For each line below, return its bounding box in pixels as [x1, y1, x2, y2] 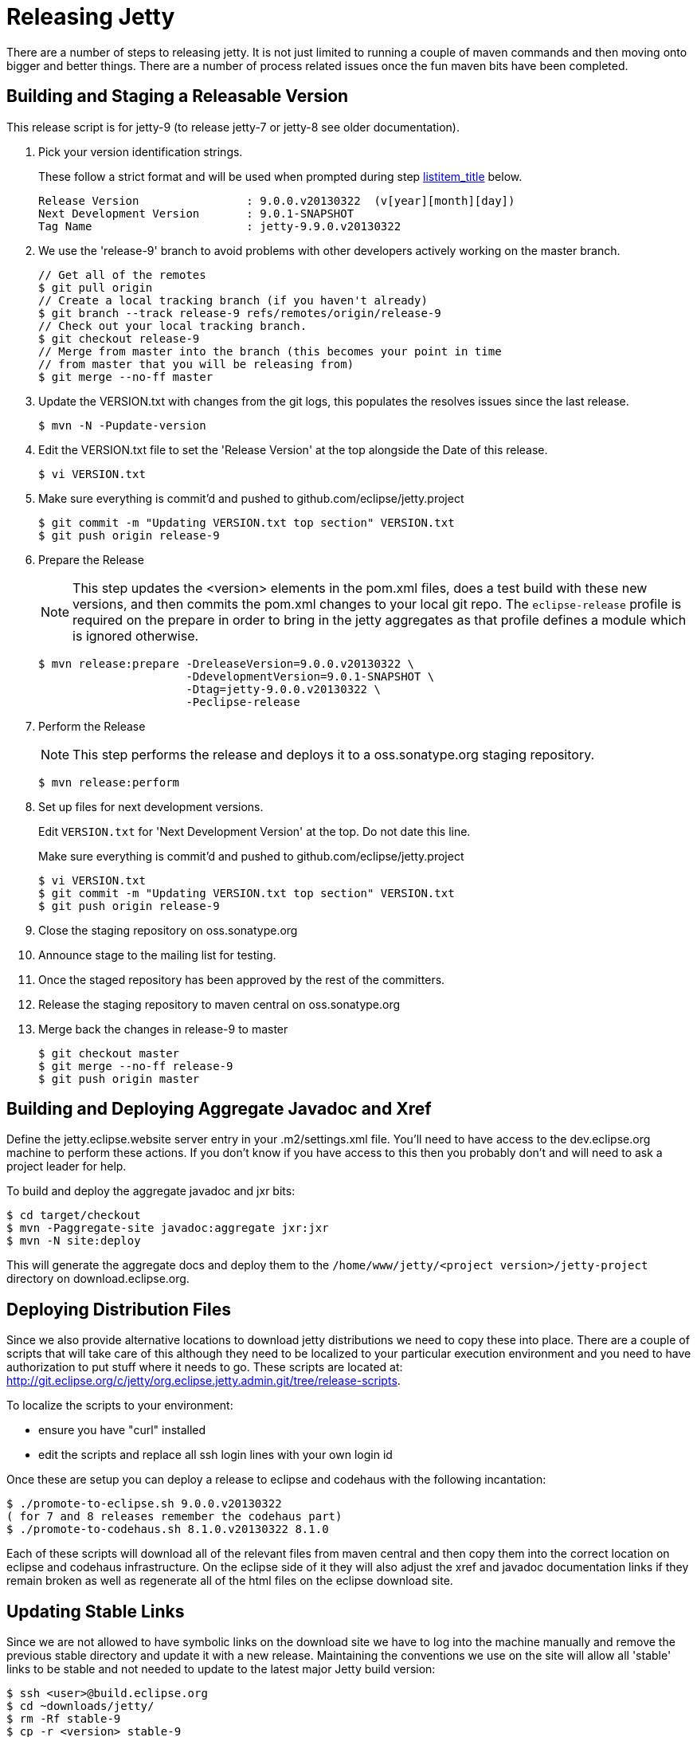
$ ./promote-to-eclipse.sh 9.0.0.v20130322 [6, 1497, 282, 1511]
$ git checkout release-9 [38, 331, 200, 345]
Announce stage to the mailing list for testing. [38, 947, 276, 962]
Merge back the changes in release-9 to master [38, 1021, 288, 1036]
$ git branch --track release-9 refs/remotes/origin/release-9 [38, 306, 441, 320]
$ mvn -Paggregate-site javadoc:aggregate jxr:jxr [6, 1221, 329, 1235]
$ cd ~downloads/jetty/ [6, 1700, 155, 1713]
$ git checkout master [38, 1046, 180, 1060]
